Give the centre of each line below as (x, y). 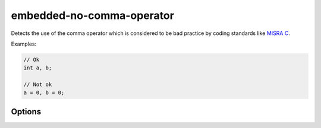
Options (26, 112)
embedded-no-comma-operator (93, 15)
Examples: (24, 44)
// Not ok (38, 85)
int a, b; (38, 68)
